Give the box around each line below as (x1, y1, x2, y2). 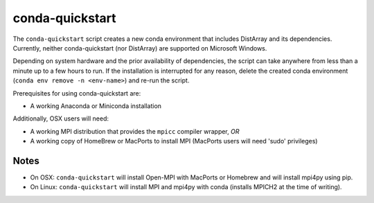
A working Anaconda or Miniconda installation (30, 101, 162, 110)
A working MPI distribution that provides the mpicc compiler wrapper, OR (30, 127, 240, 135)
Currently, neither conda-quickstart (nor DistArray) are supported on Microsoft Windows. (12, 44, 267, 52)
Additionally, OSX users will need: (12, 114, 109, 123)
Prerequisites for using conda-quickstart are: (12, 89, 141, 97)
